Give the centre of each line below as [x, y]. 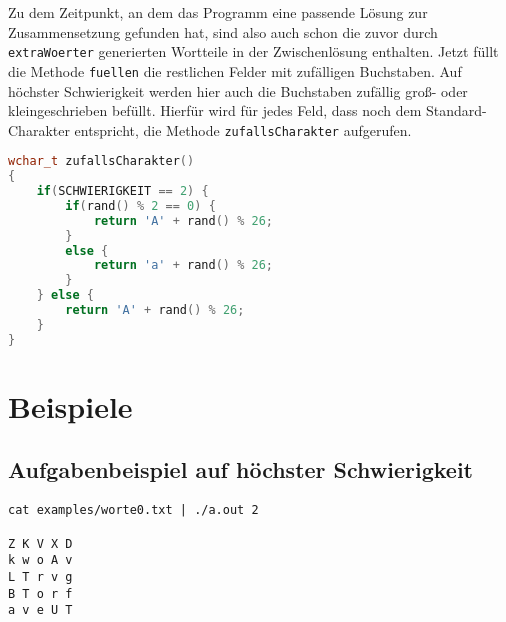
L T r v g [40, 576]
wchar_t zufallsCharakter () [101, 161]
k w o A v [40, 560]
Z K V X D [40, 543]
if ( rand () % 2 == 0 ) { [140, 205]
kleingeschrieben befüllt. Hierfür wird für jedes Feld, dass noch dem [215, 110]
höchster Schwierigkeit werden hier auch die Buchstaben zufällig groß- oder [238, 90]
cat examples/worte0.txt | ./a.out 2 [133, 510]
